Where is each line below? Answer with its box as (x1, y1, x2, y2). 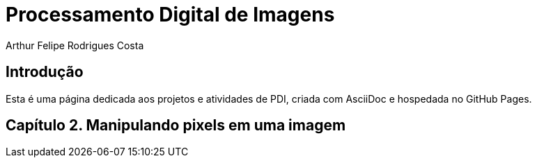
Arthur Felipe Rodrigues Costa (6, 39, 144, 51)
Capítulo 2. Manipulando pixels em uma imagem (6, 117, 346, 135)
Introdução (6, 63, 84, 81)
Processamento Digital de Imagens (6, 3, 335, 26)
